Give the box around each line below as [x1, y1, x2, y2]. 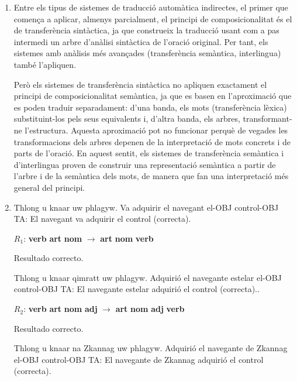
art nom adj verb [115, 303, 185, 315]
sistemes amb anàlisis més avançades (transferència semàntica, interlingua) [13, 47, 281, 59]
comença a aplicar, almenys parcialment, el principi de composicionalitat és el [13, 12, 292, 25]
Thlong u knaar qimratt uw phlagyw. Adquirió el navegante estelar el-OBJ [13, 271, 282, 283]
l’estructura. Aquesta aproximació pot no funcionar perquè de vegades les [25, 123, 288, 136]
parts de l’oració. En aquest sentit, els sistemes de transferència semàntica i [13, 147, 284, 159]
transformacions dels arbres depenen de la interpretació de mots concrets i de [13, 135, 291, 147]
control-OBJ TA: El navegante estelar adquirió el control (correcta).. [13, 283, 260, 295]
